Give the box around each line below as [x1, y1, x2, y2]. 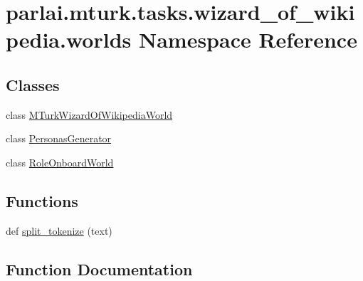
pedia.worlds [6, 25, 132, 54]
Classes [6, 73, 60, 95]
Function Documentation [6, 258, 193, 280]
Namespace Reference [138, 25, 357, 54]
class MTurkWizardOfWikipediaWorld [6, 107, 173, 122]
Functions [6, 189, 78, 211]
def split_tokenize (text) [6, 223, 112, 238]
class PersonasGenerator [6, 131, 112, 146]
